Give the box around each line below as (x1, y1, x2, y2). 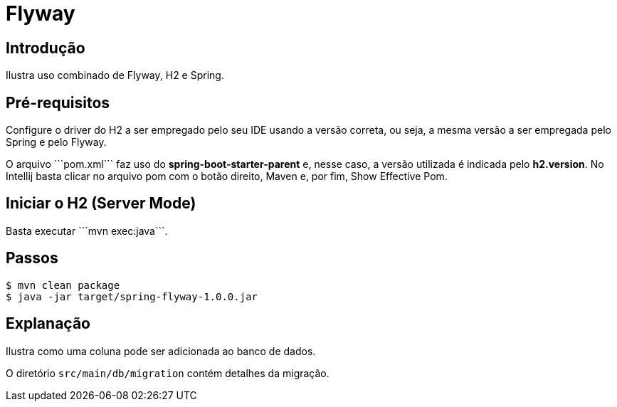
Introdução (6, 38, 85, 57)
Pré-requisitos (6, 93, 110, 112)
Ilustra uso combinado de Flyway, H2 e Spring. (6, 69, 224, 82)
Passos (6, 249, 58, 268)
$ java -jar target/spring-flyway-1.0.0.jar (6, 290, 258, 302)
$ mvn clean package (6, 279, 120, 291)
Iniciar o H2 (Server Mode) (6, 194, 196, 213)
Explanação (6, 314, 90, 333)
